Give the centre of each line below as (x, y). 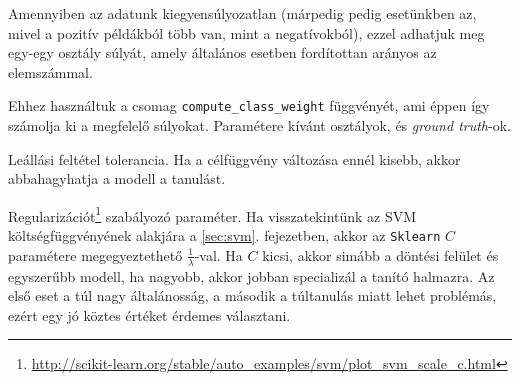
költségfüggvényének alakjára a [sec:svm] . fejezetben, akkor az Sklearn (224, 235)
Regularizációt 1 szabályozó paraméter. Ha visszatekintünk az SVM (212, 214)
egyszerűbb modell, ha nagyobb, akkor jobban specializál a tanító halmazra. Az (251, 275)
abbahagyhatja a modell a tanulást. (117, 178)
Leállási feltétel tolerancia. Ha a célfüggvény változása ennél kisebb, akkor (234, 158)
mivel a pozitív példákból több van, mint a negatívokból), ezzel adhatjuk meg (246, 32)
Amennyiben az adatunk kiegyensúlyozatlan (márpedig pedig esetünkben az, (242, 13)
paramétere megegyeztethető (95, 254)
